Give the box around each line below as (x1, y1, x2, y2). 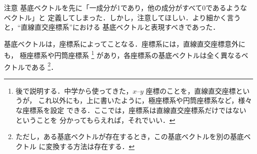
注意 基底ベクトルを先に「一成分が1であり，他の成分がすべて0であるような (4, 2, 247, 12)
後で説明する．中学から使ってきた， (15, 85, 133, 96)
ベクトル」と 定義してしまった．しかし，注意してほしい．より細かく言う (4, 12, 241, 22)
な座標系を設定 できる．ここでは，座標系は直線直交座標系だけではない (15, 105, 247, 115)
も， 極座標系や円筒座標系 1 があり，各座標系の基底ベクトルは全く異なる (4, 49, 242, 60)
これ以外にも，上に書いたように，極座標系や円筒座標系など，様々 (38, 95, 252, 105)
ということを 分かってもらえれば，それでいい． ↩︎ (15, 114, 175, 125)
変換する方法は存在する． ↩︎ (45, 141, 135, 151)
